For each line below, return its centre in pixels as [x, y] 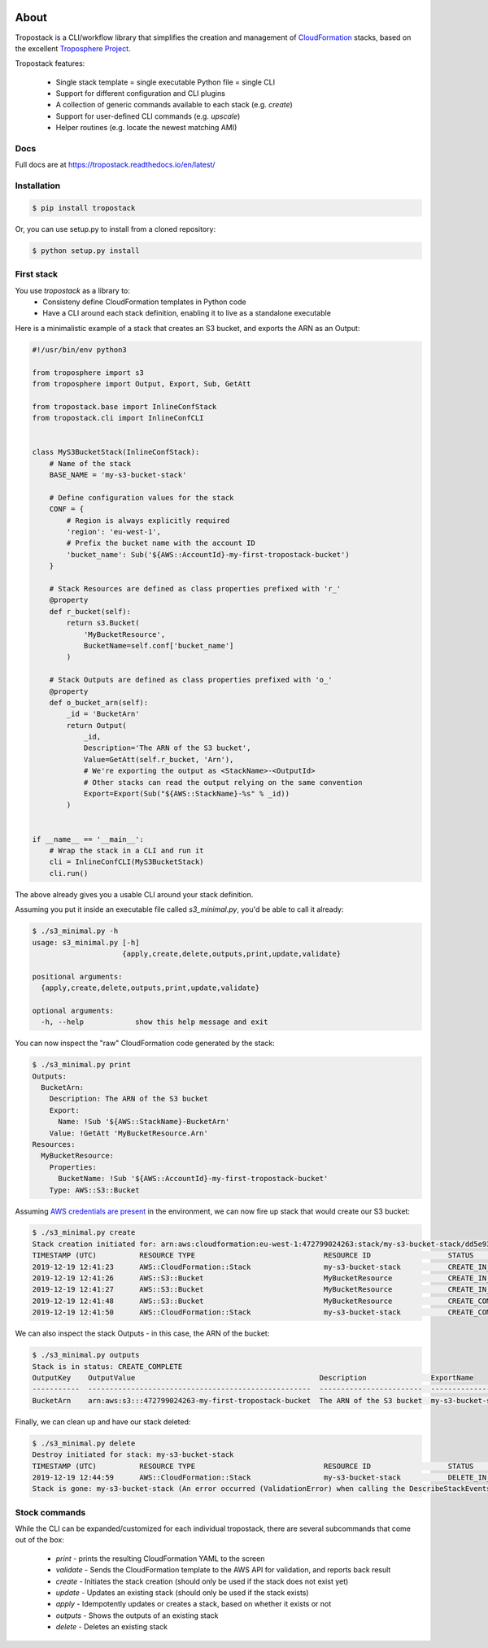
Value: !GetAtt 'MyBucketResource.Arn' [129, 1133]
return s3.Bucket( [103, 623]
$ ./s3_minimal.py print [82, 1065]
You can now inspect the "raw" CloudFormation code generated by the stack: [145, 1043]
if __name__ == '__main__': [88, 839]
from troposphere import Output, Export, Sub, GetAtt [142, 384]
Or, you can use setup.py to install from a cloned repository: [115, 229]
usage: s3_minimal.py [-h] [86, 942]
